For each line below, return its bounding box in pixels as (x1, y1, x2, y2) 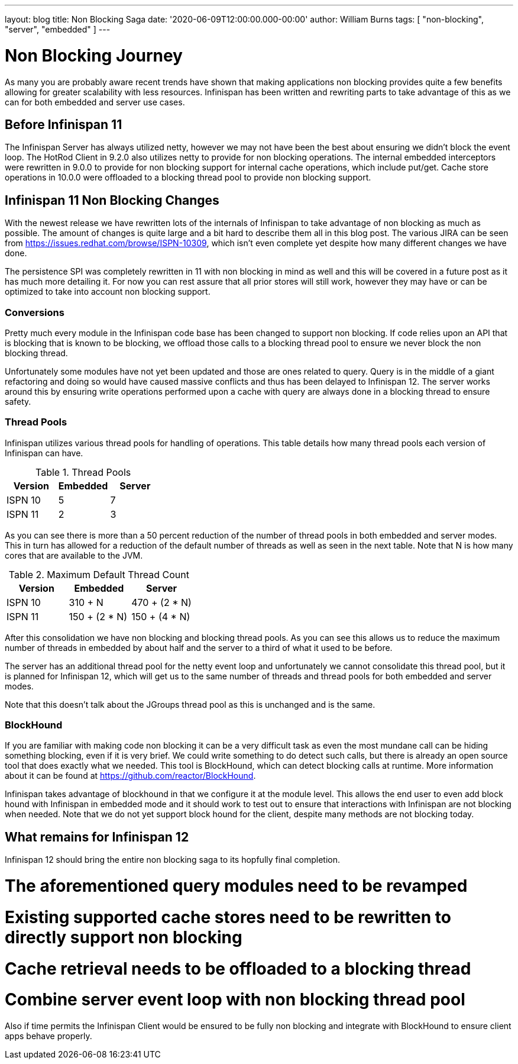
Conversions (5, 306, 64, 318)
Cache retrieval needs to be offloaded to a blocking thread (5, 958, 471, 979)
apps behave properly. (5, 1031, 92, 1042)
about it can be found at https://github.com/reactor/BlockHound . (5, 770, 256, 781)
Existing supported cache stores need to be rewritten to (5, 907, 451, 927)
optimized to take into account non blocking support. (5, 286, 211, 297)
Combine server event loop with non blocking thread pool (5, 989, 465, 1010)
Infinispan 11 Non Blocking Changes (5, 192, 219, 208)
